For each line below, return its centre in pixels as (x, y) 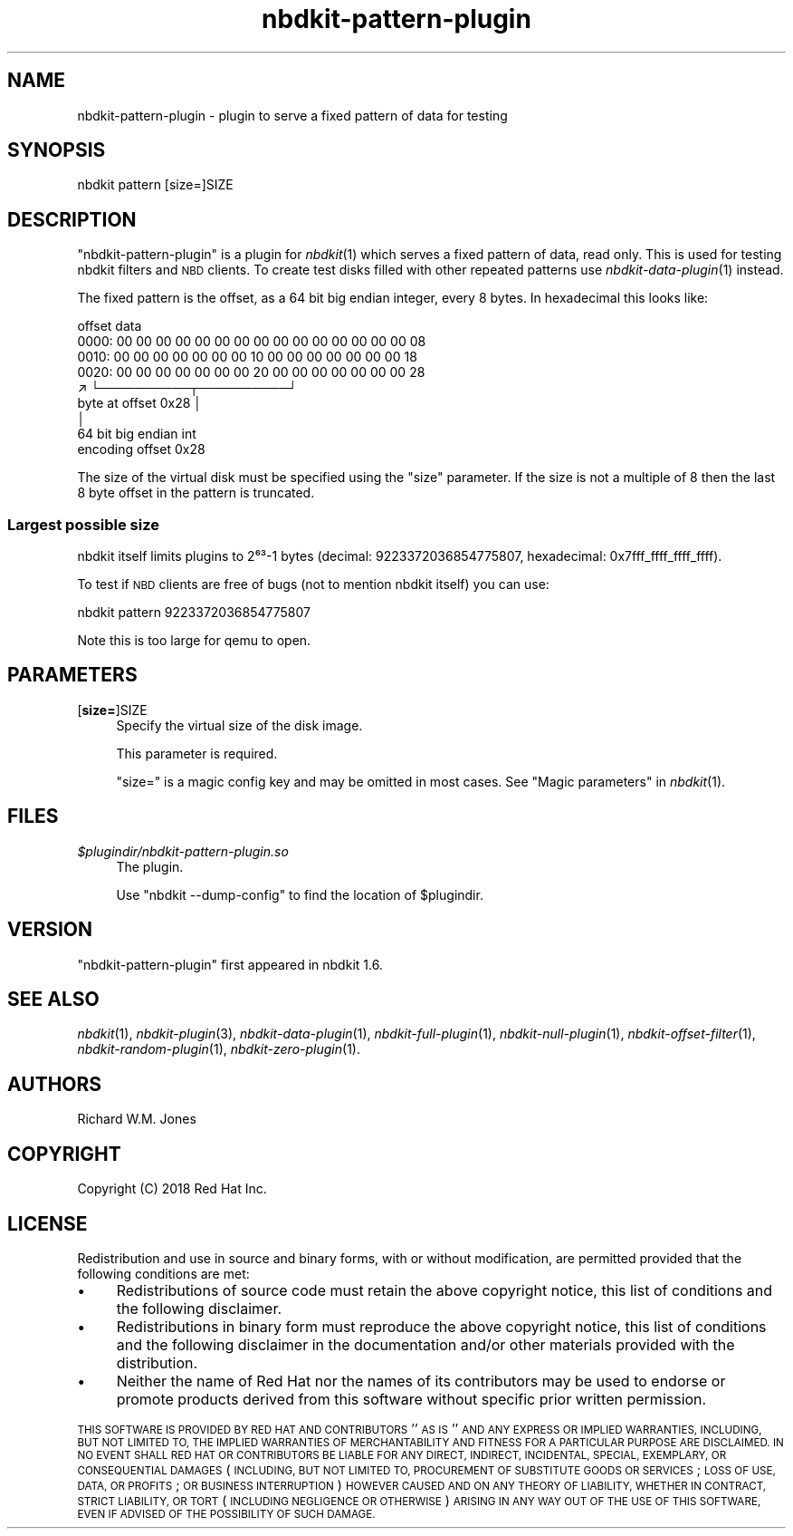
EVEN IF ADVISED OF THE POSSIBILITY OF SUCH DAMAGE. (226, 1514)
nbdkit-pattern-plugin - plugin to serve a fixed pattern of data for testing (292, 115)
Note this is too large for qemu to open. (194, 641)
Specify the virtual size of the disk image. (239, 725)
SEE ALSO (53, 999)
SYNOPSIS (57, 150)
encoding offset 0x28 (141, 449)
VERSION (50, 930)
